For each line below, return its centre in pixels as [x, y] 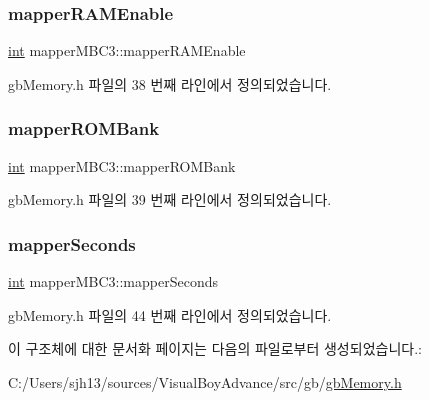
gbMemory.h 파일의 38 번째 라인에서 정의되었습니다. [170, 83]
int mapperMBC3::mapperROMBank [122, 165]
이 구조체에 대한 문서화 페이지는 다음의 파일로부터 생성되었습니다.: [215, 348]
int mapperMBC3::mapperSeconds [113, 281]
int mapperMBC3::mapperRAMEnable [127, 50]
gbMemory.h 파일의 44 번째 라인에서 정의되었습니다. [170, 314]
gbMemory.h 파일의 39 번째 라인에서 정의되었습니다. [170, 199]
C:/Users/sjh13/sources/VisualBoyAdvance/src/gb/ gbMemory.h [205, 381]
